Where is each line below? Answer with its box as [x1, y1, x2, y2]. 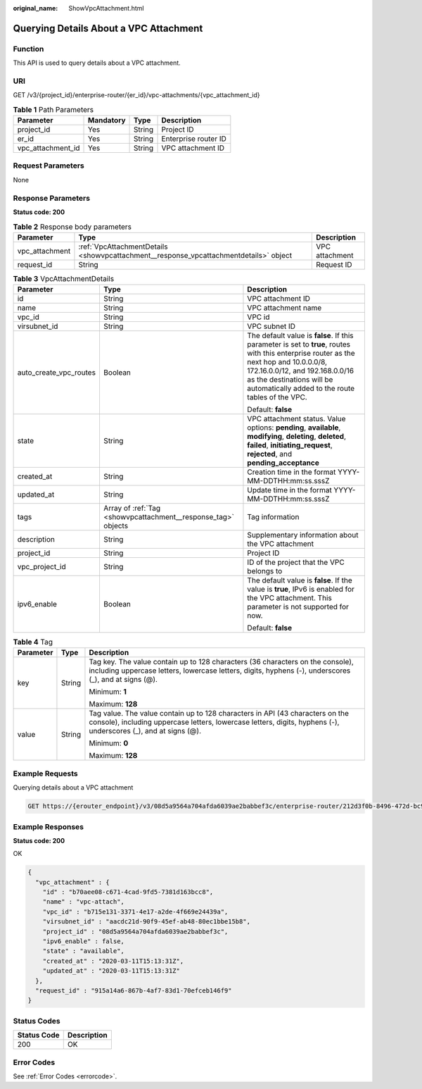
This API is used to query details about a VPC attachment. [13, 58, 181, 67]
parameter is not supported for [247, 602, 350, 612]
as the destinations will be [247, 375, 333, 385]
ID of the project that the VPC [247, 557, 345, 567]
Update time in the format [247, 485, 332, 495]
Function [13, 44, 44, 54]
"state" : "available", [42, 947, 124, 955]
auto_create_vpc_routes [17, 368, 96, 378]
